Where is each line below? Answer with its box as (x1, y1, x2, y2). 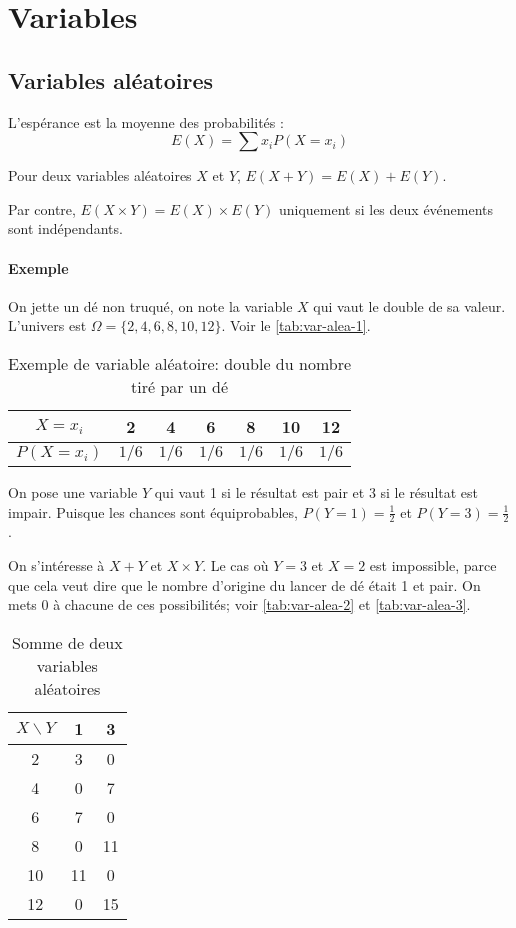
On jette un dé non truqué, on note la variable (8, 295, 293, 316)
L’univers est (8, 315, 87, 336)
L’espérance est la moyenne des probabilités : (8, 111, 284, 132)
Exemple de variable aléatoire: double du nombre (8, 351, 352, 375)
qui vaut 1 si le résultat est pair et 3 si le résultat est (154, 481, 479, 502)
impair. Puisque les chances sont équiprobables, (8, 501, 298, 522)
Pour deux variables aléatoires (8, 165, 192, 186)
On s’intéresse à (8, 554, 105, 575)
